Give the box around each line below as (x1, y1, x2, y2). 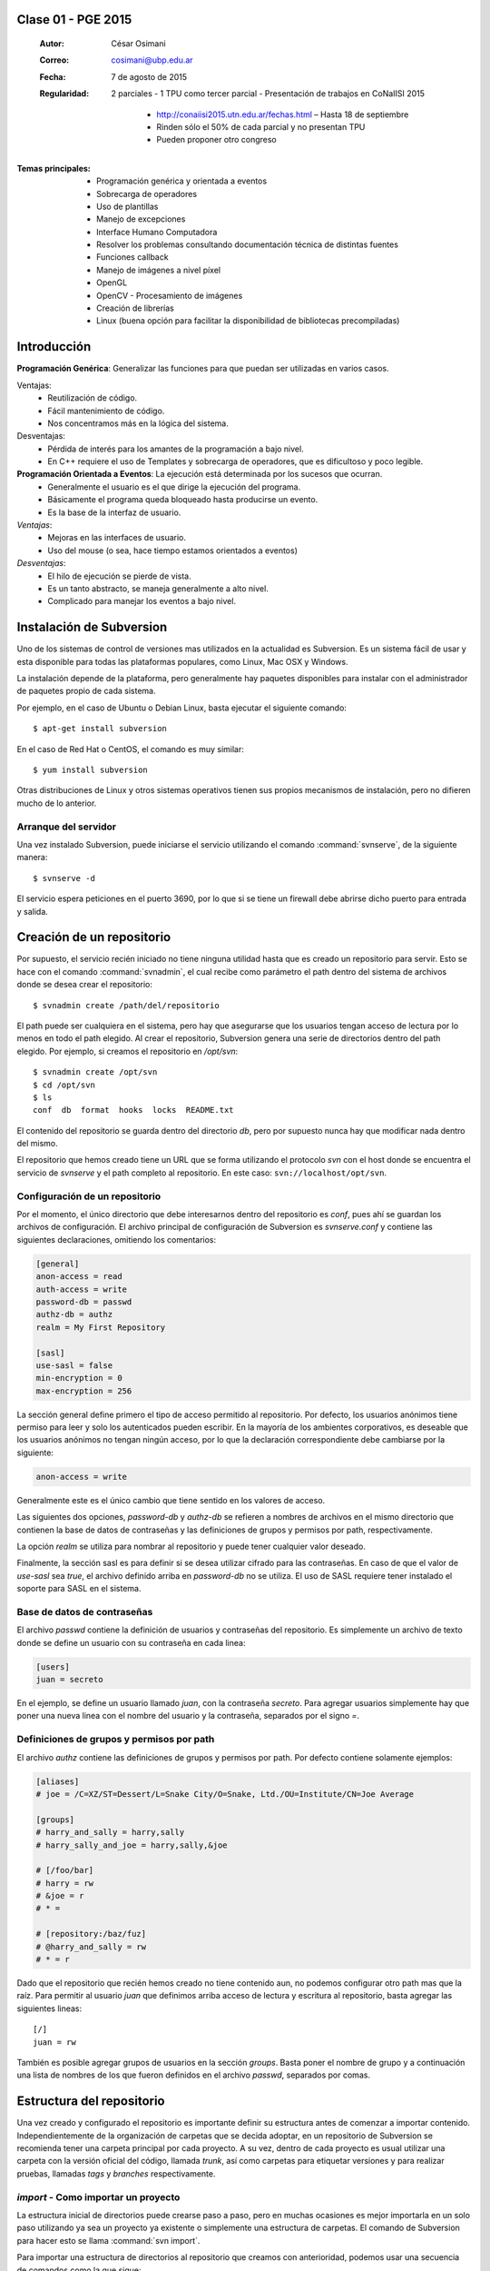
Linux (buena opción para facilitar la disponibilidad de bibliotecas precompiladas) (96, 315, 400, 326)
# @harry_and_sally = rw (35, 1941, 147, 1952)
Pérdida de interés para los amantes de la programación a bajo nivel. (47, 443, 304, 454)
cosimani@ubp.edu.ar (111, 55, 194, 65)
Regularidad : (39, 88, 90, 99)
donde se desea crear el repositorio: (16, 979, 153, 990)
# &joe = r (35, 1890, 84, 1901)
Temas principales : (16, 163, 91, 174)
